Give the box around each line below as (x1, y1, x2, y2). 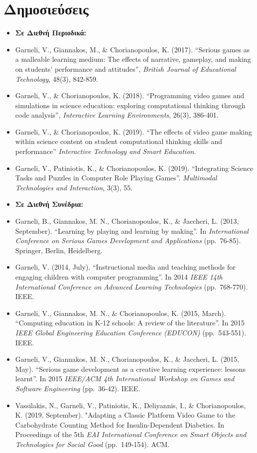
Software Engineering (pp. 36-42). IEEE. (15, 383, 140, 393)
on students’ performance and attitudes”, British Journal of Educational (15, 63, 236, 74)
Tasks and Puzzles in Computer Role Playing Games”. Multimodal (15, 172, 217, 183)
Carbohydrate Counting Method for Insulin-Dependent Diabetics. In (15, 419, 224, 430)
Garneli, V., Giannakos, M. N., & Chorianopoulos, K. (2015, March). (15, 307, 226, 318)
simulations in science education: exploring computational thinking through (15, 100, 246, 110)
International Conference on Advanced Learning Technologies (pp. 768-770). (15, 281, 248, 292)
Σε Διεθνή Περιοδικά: (15, 27, 87, 38)
